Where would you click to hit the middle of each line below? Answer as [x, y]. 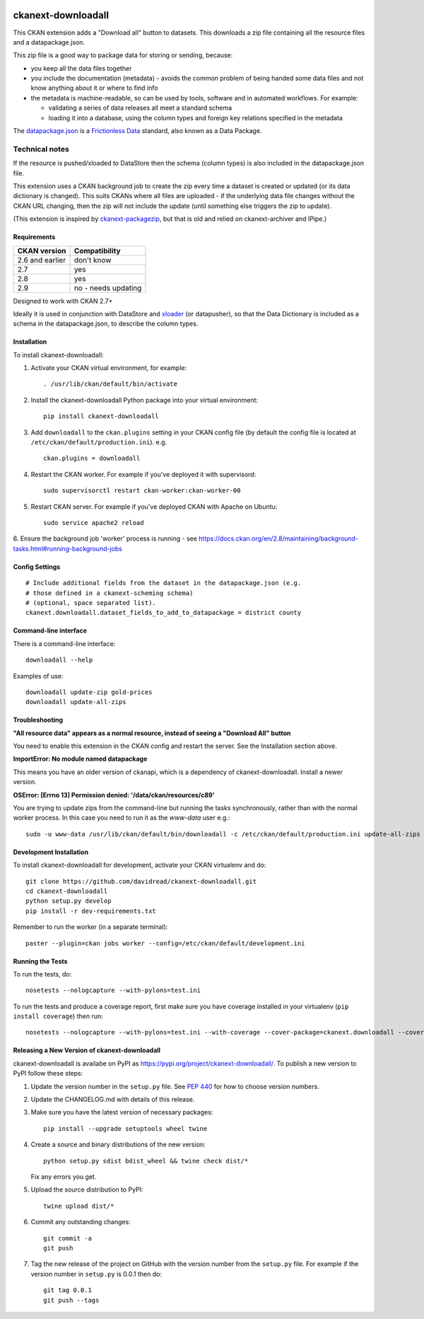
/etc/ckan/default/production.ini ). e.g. [99, 442]
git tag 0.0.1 [67, 1290]
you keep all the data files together [81, 68]
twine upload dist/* [79, 1206]
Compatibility [97, 250]
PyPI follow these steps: [48, 1073]
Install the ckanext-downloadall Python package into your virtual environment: [144, 400]
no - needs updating [108, 288]
